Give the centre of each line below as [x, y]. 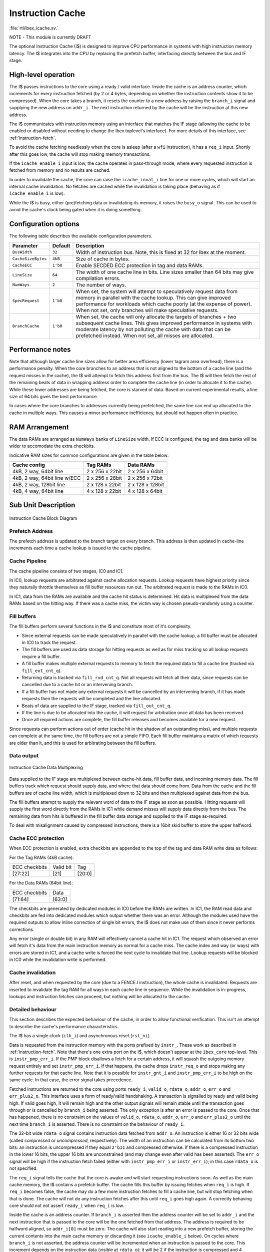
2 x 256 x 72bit [145, 478]
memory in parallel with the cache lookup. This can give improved [153, 297]
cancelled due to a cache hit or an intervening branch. [77, 685]
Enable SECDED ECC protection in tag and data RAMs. [140, 265]
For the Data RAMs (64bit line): [41, 883]
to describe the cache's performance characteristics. [64, 1026]
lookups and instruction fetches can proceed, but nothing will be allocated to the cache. [100, 997]
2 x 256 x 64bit [145, 471]
